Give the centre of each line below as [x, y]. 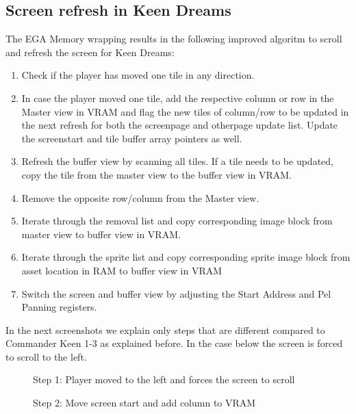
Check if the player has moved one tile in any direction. [138, 75]
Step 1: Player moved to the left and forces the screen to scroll [164, 379]
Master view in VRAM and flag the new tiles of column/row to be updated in [185, 111]
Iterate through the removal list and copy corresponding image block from [177, 221]
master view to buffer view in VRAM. [101, 234]
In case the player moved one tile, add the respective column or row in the [178, 98]
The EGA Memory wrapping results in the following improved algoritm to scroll [174, 39]
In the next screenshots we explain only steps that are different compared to [165, 329]
